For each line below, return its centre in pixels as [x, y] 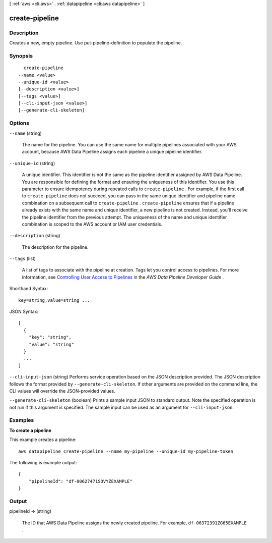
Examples [22, 420]
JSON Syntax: [24, 312]
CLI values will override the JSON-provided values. [62, 391]
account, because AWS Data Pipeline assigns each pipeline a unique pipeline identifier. [112, 152]
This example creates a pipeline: [43, 440]
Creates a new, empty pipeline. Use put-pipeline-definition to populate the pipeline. [96, 43]
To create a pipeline [30, 430]
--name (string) [26, 133]
